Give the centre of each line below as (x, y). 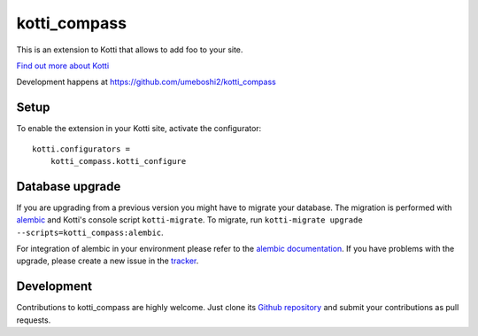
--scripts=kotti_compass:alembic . (90, 232)
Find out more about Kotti (63, 66)
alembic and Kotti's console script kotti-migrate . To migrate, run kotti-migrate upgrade (189, 220)
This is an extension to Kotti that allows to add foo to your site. (130, 50)
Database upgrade (69, 186)
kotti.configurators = (81, 149)
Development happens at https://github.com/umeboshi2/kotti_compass (146, 82)
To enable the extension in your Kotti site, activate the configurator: (139, 129)
